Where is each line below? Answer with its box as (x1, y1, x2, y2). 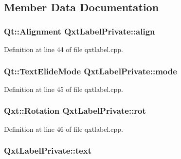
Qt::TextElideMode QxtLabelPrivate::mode (4, 65, 177, 77)
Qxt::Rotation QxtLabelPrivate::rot (4, 105, 146, 117)
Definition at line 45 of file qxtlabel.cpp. (4, 84, 123, 94)
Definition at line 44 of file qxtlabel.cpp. (4, 44, 123, 54)
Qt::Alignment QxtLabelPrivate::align (4, 25, 155, 37)
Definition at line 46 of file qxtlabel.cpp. (4, 124, 123, 134)
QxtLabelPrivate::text (4, 144, 92, 157)
